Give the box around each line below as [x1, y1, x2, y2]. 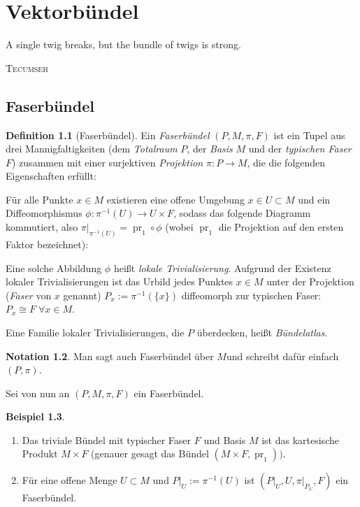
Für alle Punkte [6, 192, 73, 206]
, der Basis [187, 141, 233, 156]
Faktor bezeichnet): [6, 236, 89, 251]
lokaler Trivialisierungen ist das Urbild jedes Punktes [6, 274, 233, 289]
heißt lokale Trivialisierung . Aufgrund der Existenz [113, 260, 331, 275]
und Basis [203, 432, 246, 447]
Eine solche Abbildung [6, 260, 102, 275]
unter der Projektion [266, 274, 354, 289]
